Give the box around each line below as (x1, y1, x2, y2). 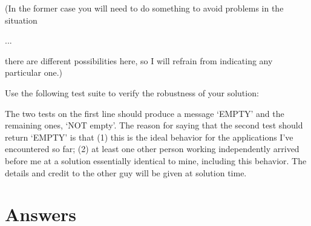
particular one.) (5, 66, 62, 79)
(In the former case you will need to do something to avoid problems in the (5, 2, 284, 14)
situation (5, 13, 38, 26)
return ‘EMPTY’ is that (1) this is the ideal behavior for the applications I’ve (5, 130, 293, 143)
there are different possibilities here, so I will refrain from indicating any (5, 54, 273, 67)
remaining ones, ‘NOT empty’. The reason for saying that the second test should (5, 119, 303, 131)
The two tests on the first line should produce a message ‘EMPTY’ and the (5, 107, 284, 119)
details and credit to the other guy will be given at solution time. (5, 166, 247, 179)
